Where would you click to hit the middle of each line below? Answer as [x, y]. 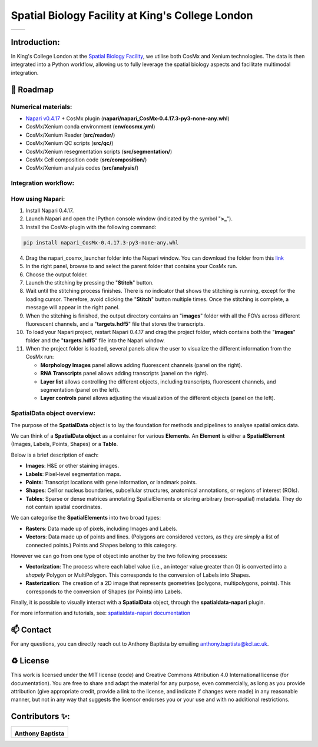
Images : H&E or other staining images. [72, 466]
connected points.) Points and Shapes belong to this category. [101, 545]
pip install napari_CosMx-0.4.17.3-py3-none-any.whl [101, 242]
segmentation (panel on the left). [80, 390]
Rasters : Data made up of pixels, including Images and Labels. [102, 528]
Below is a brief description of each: [55, 455]
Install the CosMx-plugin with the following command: [91, 227]
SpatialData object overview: [53, 414]
